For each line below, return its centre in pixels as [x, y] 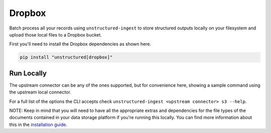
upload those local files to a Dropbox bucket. [56, 34]
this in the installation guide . [38, 124]
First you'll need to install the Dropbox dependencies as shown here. [80, 44]
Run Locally [28, 73]
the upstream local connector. [40, 92]
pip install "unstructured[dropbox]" [66, 57]
